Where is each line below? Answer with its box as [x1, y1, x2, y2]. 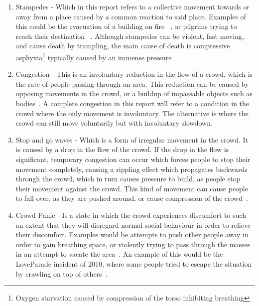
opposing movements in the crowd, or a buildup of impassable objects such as [15, 88, 253, 99]
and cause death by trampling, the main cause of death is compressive [15, 40, 230, 51]
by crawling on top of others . [15, 268, 108, 279]
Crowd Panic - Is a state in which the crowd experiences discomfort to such [15, 209, 247, 220]
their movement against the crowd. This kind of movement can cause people [15, 183, 248, 193]
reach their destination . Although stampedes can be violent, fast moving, [15, 30, 244, 41]
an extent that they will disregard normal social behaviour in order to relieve [15, 219, 251, 230]
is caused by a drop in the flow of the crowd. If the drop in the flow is [15, 144, 229, 154]
